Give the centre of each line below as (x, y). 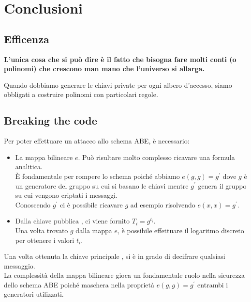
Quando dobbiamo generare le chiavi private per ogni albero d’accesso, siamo (118, 85)
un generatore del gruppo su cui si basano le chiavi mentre (102, 185)
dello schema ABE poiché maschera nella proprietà (79, 284)
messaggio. (20, 265)
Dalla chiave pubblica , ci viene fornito (73, 221)
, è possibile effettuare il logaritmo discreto (181, 230)
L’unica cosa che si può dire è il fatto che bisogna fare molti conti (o (120, 59)
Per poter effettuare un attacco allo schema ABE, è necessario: (97, 141)
